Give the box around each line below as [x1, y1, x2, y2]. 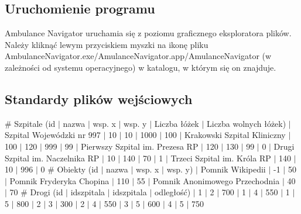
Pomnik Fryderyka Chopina [9, 174, 110, 187]
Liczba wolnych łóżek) [206, 117, 286, 129]
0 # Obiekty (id [40, 163, 98, 175]
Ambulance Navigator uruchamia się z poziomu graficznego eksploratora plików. [5, 27, 292, 39]
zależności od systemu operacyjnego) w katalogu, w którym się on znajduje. [5, 61, 276, 73]
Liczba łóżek [154, 117, 199, 129]
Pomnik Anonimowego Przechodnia [152, 174, 280, 187]
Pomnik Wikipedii [200, 163, 266, 175]
